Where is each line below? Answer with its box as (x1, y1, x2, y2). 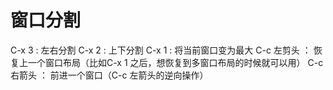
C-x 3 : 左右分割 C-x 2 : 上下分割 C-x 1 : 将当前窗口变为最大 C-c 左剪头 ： (10, 44, 312, 56)
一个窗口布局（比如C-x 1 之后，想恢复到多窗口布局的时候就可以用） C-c (27, 56, 324, 68)
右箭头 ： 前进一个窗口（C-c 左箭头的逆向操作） (10, 69, 209, 81)
